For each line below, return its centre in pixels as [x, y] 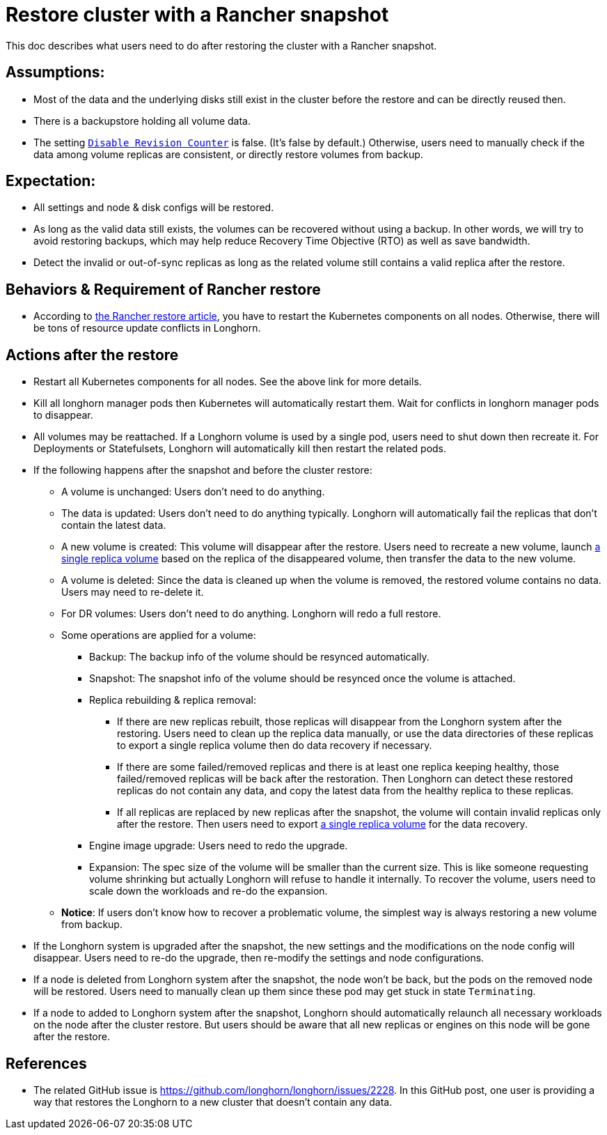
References [46, 1063]
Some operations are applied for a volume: [159, 635]
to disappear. [63, 415]
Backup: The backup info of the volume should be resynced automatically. [259, 657]
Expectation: [51, 181]
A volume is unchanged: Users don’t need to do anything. [193, 492]
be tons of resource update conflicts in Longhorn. [147, 328]
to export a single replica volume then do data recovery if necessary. [275, 746]
